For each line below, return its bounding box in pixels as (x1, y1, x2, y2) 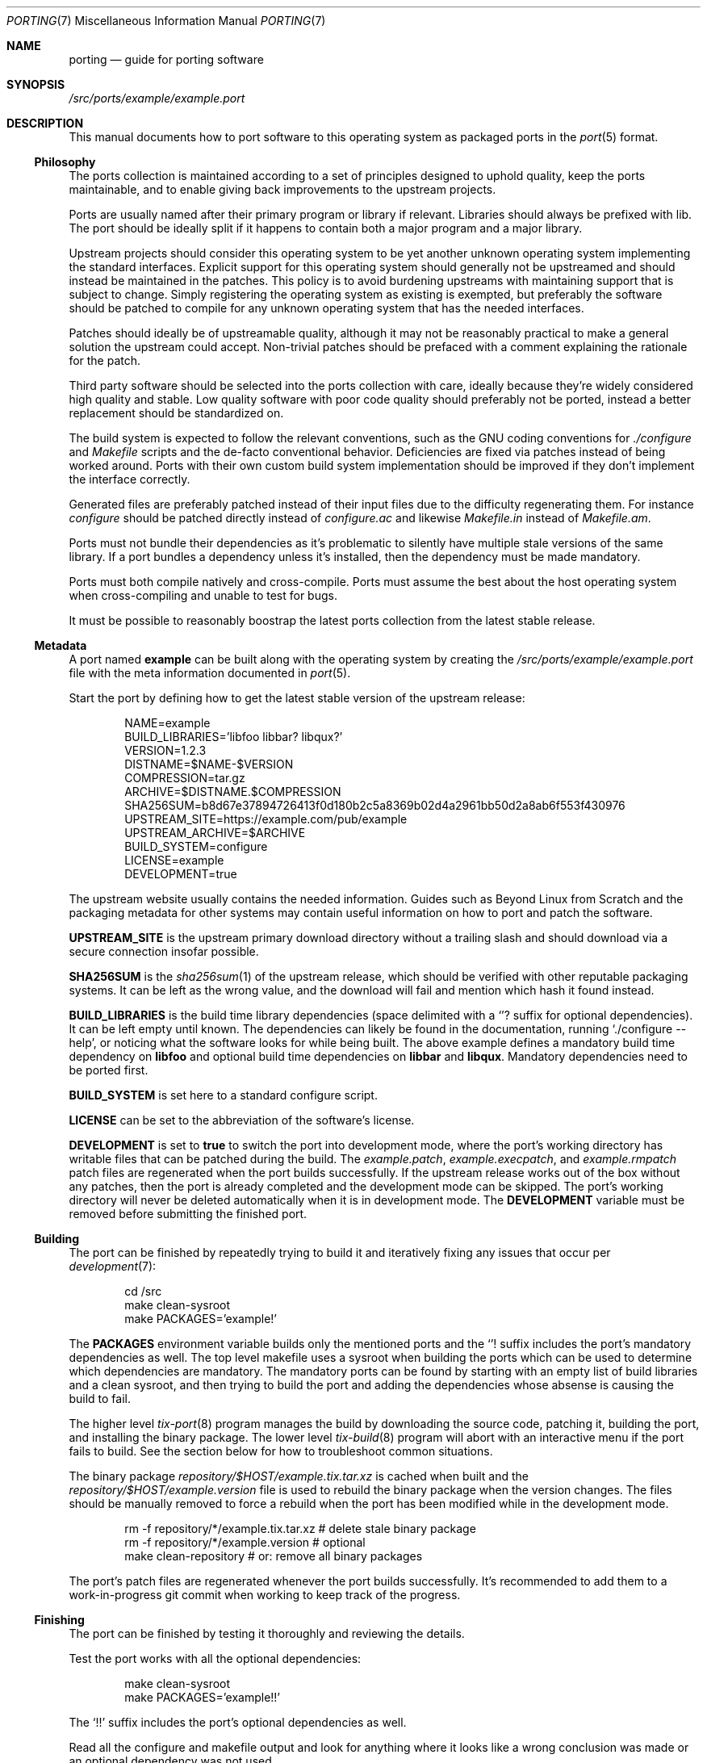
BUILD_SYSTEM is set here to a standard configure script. (69, 1088, 378, 1102)
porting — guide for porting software (69, 52, 264, 66)
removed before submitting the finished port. (69, 1207, 307, 1221)
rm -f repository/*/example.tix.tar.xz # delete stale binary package (124, 1522, 476, 1535)
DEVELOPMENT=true (124, 867, 237, 881)
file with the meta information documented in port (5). (69, 666, 351, 680)
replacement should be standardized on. (69, 406, 284, 420)
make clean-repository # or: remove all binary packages (124, 1549, 423, 1563)
